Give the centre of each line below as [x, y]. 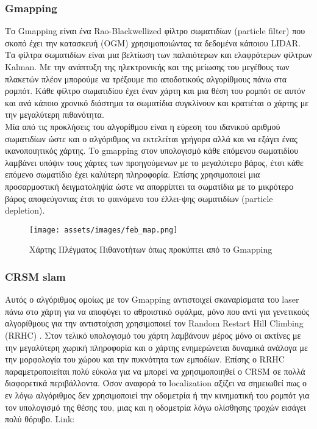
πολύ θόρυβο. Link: [40, 419]
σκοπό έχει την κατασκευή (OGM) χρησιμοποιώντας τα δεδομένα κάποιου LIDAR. [153, 42]
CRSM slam [35, 276]
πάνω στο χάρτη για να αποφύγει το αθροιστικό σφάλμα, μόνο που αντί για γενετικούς [157, 311]
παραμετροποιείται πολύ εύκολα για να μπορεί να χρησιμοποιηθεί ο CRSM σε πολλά [155, 371]
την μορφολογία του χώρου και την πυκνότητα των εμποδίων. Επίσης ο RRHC [145, 359]
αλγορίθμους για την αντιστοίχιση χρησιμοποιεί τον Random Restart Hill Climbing [154, 323]
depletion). [25, 210]
